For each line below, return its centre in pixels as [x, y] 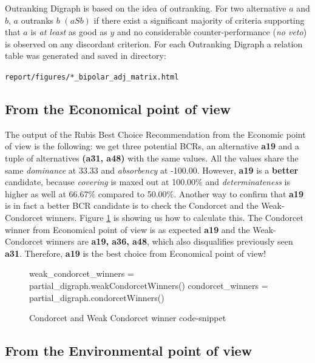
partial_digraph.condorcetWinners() [97, 297]
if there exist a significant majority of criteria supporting [199, 20]
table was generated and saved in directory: [86, 56]
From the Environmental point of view [129, 351]
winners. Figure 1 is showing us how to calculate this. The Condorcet [174, 217]
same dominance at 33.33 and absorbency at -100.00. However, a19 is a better [152, 170]
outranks [37, 20]
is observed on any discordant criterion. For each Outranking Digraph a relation [154, 43]
